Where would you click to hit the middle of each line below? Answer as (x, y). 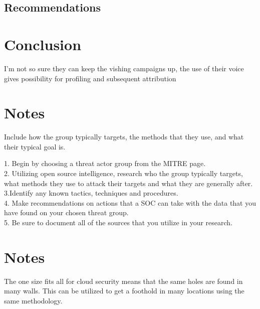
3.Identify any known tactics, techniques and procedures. (91, 193)
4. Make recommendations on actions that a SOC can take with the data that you (130, 202)
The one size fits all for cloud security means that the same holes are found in (123, 281)
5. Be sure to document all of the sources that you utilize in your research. (118, 222)
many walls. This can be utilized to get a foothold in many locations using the (124, 291)
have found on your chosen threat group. (66, 212)
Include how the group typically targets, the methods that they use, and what (124, 137)
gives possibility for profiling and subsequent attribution (90, 78)
